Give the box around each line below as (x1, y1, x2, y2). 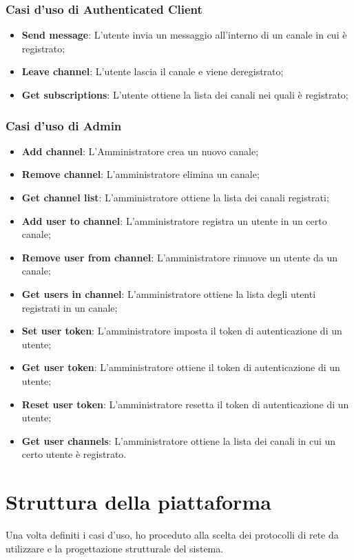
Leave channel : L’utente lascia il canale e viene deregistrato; (21, 64, 284, 79)
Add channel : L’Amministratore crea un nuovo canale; (21, 143, 259, 158)
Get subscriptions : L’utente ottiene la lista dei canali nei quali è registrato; (21, 88, 348, 101)
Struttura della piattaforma (6, 488, 271, 516)
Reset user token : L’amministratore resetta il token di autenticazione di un (21, 397, 349, 411)
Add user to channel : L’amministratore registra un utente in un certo (21, 213, 327, 228)
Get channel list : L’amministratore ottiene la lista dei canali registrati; (21, 190, 329, 204)
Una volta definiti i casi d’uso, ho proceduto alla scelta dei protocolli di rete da (6, 528, 339, 542)
